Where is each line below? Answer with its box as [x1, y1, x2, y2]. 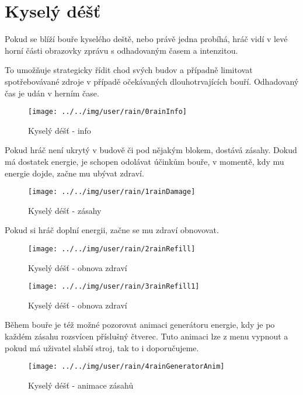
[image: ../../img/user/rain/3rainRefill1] [28, 282, 200, 291]
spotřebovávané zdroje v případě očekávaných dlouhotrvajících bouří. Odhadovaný [5, 75, 299, 87]
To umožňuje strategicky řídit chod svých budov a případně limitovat [5, 64, 253, 76]
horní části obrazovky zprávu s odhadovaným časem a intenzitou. [5, 44, 238, 56]
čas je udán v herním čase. [5, 86, 99, 99]
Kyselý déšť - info [28, 124, 91, 136]
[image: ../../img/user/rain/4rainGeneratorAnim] [28, 362, 225, 371]
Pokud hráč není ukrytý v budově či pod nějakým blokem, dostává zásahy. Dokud [5, 144, 297, 156]
